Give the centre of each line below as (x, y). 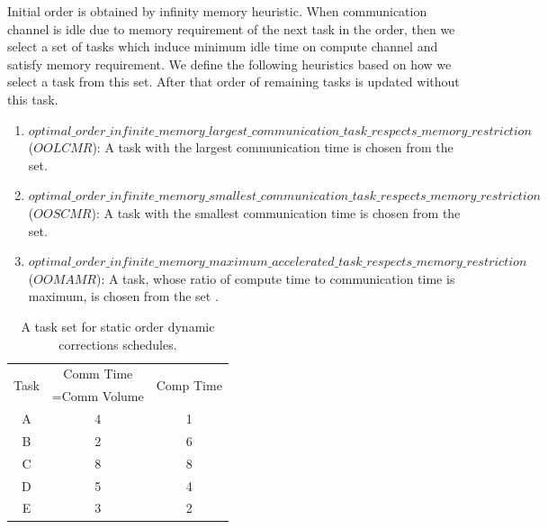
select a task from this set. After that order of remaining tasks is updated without (234, 82)
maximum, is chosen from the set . (123, 296)
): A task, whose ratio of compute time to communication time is (275, 278)
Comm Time (98, 374)
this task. (33, 99)
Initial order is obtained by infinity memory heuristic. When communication (217, 11)
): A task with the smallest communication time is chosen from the (276, 212)
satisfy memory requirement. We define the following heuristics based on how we (229, 64)
